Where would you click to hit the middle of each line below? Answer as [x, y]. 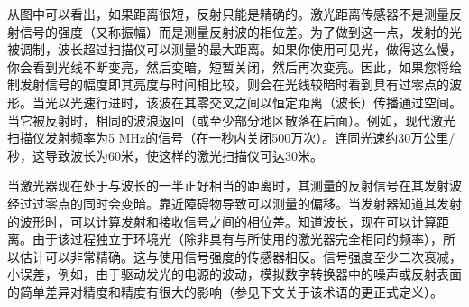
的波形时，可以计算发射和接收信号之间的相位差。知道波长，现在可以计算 [222, 221]
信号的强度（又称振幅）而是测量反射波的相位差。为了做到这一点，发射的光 [240, 31]
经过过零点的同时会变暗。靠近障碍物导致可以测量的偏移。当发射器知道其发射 [234, 203]
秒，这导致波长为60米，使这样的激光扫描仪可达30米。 [165, 155]
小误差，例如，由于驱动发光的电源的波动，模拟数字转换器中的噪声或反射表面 [234, 274]
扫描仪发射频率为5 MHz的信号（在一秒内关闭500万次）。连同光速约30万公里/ [231, 138]
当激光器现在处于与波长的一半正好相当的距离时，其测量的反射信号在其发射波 [234, 186]
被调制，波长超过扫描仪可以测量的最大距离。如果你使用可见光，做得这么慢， [234, 49]
